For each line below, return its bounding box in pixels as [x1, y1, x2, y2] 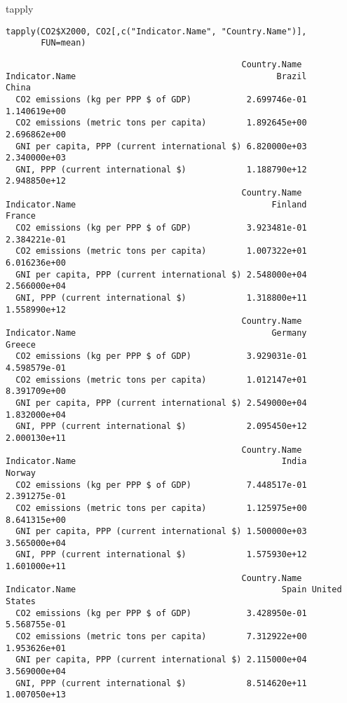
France [6, 211, 36, 221]
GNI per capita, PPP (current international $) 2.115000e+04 [15, 655, 307, 665]
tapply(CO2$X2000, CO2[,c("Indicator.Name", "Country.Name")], [6, 26, 307, 36]
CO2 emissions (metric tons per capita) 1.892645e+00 [15, 118, 307, 128]
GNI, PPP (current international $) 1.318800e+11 [15, 293, 307, 303]
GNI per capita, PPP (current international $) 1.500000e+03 [15, 526, 307, 537]
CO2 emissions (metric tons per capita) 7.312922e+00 [15, 632, 307, 642]
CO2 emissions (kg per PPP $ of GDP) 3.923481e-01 [15, 223, 307, 233]
